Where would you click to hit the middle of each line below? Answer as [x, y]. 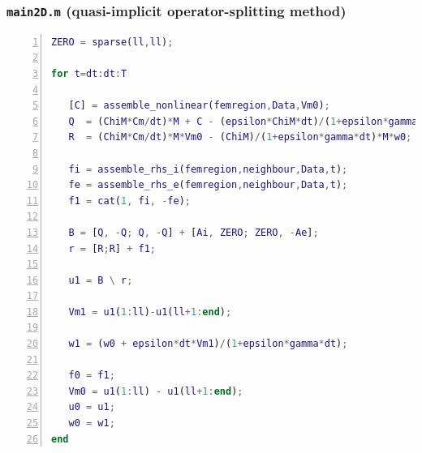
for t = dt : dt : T [89, 73]
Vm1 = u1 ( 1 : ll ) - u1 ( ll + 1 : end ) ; [150, 312]
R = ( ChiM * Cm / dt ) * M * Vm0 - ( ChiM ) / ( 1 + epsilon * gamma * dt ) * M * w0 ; [240, 137]
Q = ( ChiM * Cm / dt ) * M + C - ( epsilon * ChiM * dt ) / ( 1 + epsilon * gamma [243, 121]
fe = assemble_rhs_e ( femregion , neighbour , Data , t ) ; [208, 185]
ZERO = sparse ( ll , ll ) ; [112, 42]
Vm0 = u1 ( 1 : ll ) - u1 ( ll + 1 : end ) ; [156, 391]
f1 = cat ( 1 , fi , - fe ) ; [130, 201]
